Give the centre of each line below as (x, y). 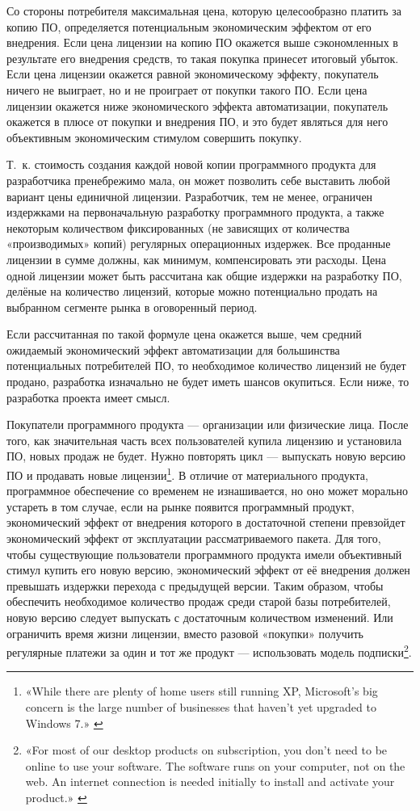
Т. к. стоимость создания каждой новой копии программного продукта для (191, 164)
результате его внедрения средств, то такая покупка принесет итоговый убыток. (203, 58)
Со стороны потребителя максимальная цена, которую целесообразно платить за (204, 11)
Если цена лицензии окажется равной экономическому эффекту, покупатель (193, 74)
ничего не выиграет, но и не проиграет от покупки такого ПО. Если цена (187, 89)
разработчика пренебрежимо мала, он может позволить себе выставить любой (198, 180)
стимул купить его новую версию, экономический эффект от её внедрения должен (208, 570)
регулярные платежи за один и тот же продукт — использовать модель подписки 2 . (209, 651)
